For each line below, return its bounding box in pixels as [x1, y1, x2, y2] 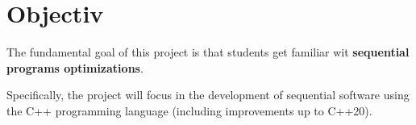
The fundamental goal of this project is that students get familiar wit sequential [6, 44, 410, 60]
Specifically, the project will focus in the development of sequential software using [6, 86, 410, 103]
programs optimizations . [6, 59, 144, 76]
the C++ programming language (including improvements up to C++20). [6, 102, 372, 119]
